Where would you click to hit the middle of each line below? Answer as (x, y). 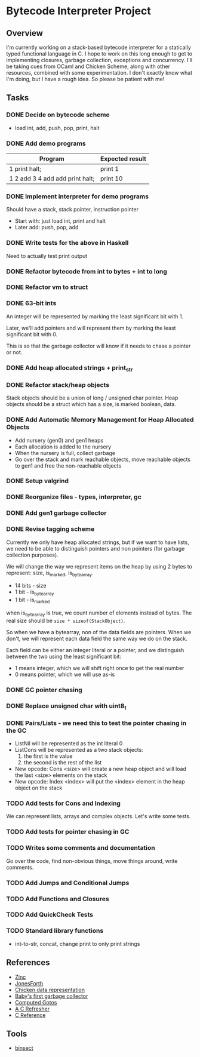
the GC (16, 730)
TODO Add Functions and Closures (58, 899)
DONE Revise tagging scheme (50, 529)
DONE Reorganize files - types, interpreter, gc (74, 497)
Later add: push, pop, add (47, 228)
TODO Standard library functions (55, 931)
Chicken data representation (50, 990)
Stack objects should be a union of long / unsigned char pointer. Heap (92, 398)
